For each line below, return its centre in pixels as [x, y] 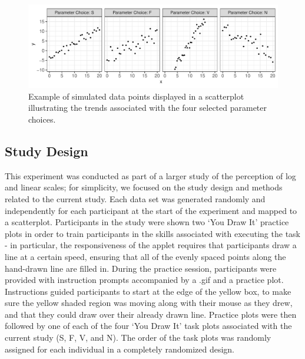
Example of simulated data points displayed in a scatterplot [136, 96]
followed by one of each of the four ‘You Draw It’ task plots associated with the [148, 326]
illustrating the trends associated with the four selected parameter [148, 108]
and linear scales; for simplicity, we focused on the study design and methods [144, 187]
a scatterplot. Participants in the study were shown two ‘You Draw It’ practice [147, 222]
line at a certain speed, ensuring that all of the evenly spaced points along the [145, 256]
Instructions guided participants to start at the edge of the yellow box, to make [148, 291]
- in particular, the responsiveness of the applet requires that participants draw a [151, 245]
